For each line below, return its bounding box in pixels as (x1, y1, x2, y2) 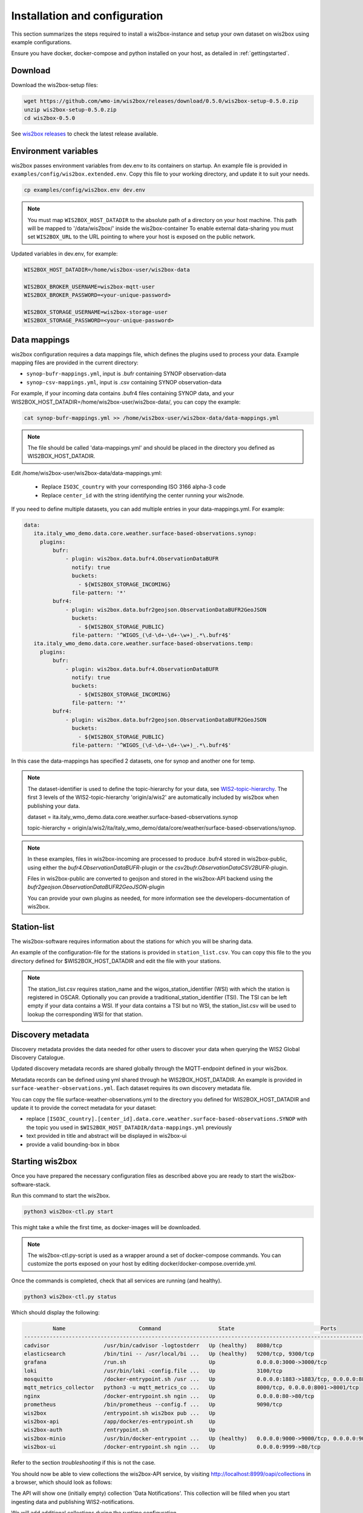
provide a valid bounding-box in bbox (26, 1141, 120, 1148)
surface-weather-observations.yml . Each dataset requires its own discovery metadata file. (11, 1085, 252, 1092)
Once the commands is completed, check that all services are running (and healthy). (11, 1277, 222, 1284)
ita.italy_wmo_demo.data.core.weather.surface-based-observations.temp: (33, 640, 254, 647)
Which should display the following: (11, 1308, 100, 1316)
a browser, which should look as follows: (11, 1479, 113, 1486)
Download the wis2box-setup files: (11, 82, 98, 89)
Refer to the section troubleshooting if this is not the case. (11, 1459, 156, 1466)
